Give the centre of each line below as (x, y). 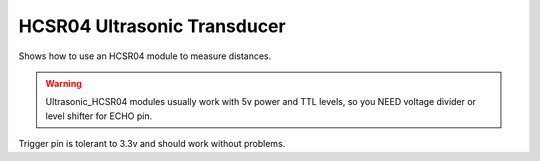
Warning (63, 83)
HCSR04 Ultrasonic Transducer (152, 26)
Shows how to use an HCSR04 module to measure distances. (145, 56)
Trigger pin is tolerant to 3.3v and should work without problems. (152, 144)
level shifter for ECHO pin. (99, 116)
